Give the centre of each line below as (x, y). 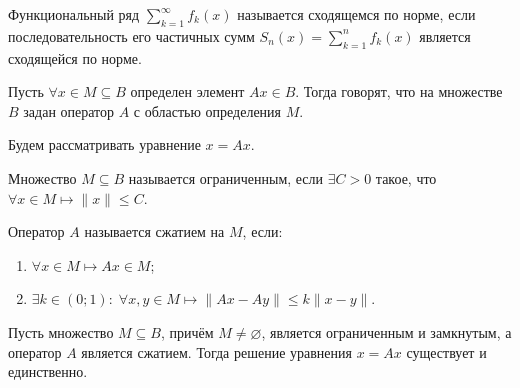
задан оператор (69, 110)
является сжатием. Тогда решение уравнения (216, 351)
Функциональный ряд (74, 14)
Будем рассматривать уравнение (104, 144)
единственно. (48, 371)
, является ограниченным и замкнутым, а (386, 331)
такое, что (406, 177)
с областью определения (207, 110)
